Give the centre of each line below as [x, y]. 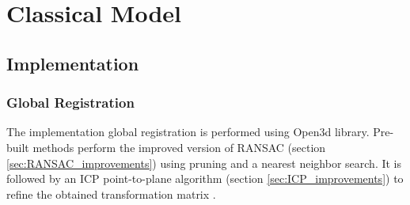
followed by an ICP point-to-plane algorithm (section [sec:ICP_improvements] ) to [205, 178]
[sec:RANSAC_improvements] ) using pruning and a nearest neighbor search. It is [204, 163]
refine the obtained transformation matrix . [111, 194]
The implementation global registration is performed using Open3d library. [188, 132]
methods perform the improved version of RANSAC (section [179, 147]
